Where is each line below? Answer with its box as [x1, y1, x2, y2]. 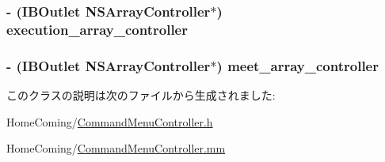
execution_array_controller [6, 19, 188, 39]
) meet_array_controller [216, 55, 379, 75]
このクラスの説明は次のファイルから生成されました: [6, 86, 276, 103]
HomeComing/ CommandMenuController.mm [6, 140, 226, 156]
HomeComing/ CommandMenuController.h [6, 113, 213, 130]
